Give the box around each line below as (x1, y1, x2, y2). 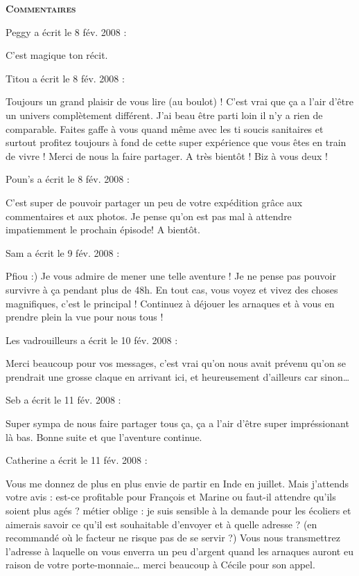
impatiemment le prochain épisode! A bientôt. (6, 222, 200, 237)
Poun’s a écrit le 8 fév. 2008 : (6, 172, 130, 186)
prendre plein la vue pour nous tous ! (6, 309, 164, 324)
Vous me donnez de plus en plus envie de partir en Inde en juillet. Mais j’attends (6, 476, 349, 490)
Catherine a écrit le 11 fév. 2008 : (6, 453, 148, 467)
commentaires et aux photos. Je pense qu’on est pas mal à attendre (6, 208, 292, 223)
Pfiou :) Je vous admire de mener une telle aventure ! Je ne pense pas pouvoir (6, 269, 336, 283)
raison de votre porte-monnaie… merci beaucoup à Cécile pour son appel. (6, 557, 315, 572)
